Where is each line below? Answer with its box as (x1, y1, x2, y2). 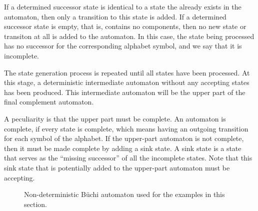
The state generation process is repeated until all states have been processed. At (4, 67, 250, 77)
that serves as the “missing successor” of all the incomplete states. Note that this (4, 152, 252, 163)
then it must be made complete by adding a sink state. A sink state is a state (4, 142, 241, 153)
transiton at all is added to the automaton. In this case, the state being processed (4, 30, 254, 41)
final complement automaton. (4, 96, 94, 107)
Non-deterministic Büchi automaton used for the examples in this (24, 189, 225, 199)
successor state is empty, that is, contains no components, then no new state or (4, 21, 246, 31)
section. (24, 198, 47, 209)
